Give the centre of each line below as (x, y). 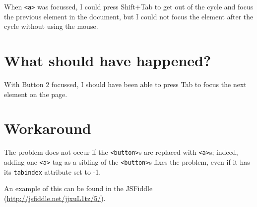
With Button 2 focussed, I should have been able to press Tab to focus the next (125, 84)
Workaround (48, 128)
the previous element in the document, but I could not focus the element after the (129, 16)
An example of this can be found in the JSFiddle (78, 188)
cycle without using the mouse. (51, 26)
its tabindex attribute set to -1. (53, 171)
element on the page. (36, 94)
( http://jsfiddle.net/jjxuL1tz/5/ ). (55, 198)
